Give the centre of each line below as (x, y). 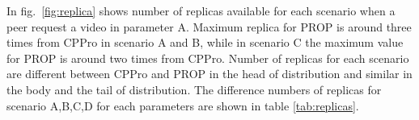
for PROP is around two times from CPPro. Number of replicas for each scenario (208, 58)
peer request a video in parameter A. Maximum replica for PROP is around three (209, 26)
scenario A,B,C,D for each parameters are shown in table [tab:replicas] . (183, 105)
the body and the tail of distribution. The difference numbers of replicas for (194, 89)
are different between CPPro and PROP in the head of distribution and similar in (209, 74)
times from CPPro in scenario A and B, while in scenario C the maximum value (205, 42)
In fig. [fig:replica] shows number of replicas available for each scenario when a (201, 10)
